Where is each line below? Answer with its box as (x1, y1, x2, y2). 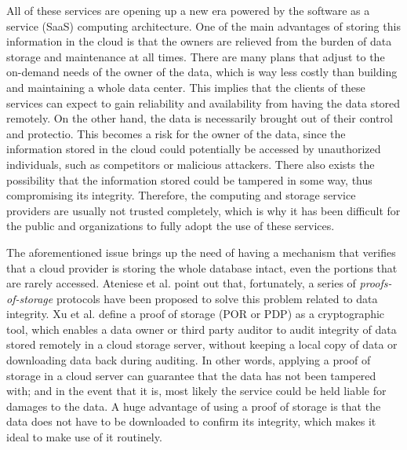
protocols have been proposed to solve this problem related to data (56, 290, 378, 306)
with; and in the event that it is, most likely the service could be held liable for (6, 382, 387, 399)
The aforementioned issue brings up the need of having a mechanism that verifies (6, 243, 396, 260)
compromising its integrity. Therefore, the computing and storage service (6, 187, 356, 203)
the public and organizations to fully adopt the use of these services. (6, 218, 335, 234)
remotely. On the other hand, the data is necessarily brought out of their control (6, 110, 393, 126)
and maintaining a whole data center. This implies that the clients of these (6, 79, 365, 95)
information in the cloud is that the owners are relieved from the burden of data (6, 33, 392, 49)
